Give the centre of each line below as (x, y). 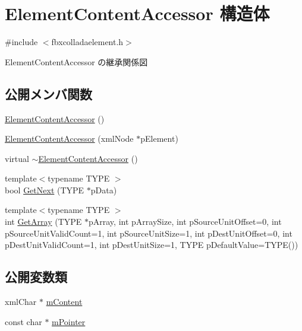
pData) (104, 190)
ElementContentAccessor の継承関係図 (76, 61)
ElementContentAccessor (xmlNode (69, 139)
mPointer (69, 321)
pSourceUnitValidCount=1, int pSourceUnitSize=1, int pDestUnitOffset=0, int (149, 233)
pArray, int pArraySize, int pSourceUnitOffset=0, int (185, 222)
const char (23, 321)
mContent (64, 302)
